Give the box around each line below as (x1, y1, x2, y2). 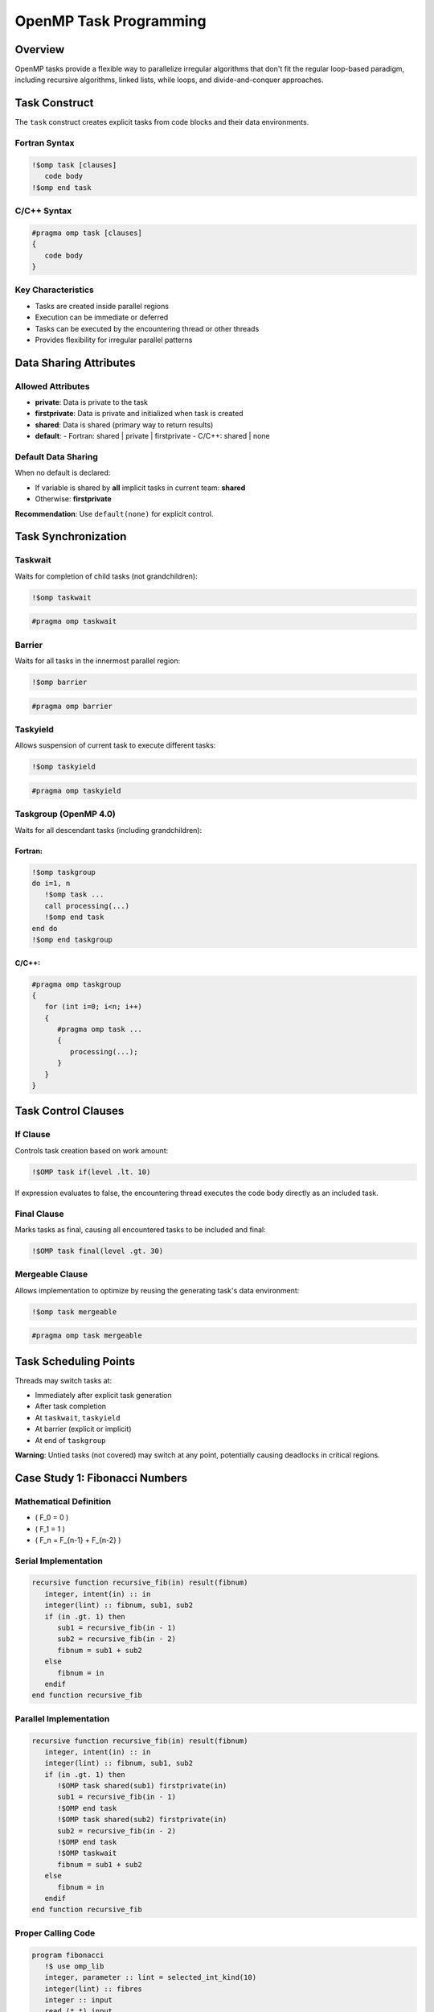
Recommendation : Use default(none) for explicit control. (14, 509, 214, 518)
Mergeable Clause (14, 1268, 88, 1280)
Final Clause (14, 1208, 64, 1219)
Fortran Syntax (14, 138, 75, 149)
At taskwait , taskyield (35, 1412, 121, 1422)
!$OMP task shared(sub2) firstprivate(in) (57, 1815, 227, 1824)
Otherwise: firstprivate (35, 494, 112, 504)
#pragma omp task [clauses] (31, 228, 142, 237)
